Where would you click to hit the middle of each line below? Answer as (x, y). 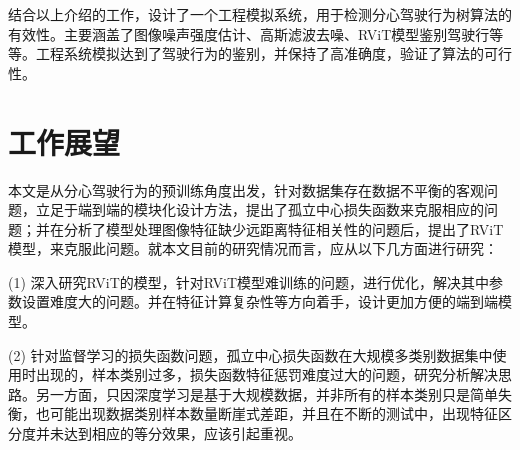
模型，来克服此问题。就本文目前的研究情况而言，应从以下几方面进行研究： (253, 248)
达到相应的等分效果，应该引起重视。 (182, 433)
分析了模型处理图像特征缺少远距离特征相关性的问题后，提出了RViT (283, 228)
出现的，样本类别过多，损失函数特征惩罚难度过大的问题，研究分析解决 (266, 374)
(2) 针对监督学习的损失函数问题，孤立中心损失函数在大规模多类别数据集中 (250, 354)
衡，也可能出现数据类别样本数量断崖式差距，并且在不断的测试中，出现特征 (253, 413)
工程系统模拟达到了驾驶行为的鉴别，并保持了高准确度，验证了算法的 (259, 53)
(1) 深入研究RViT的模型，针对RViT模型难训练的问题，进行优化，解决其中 (249, 281)
